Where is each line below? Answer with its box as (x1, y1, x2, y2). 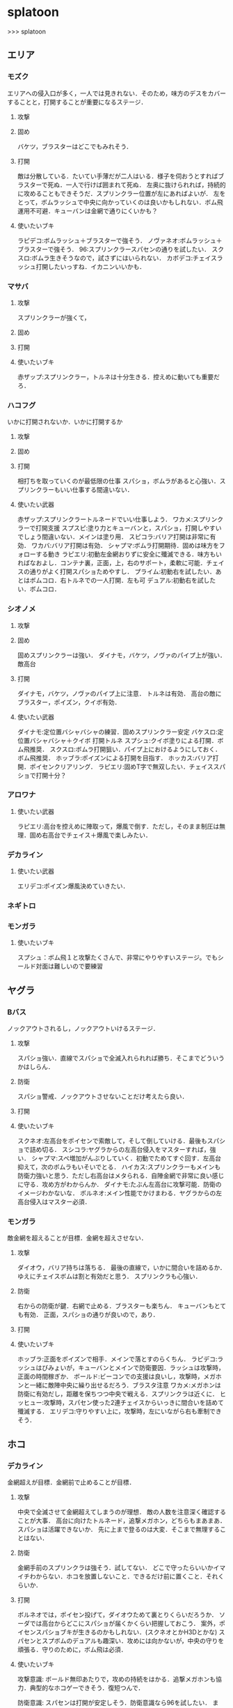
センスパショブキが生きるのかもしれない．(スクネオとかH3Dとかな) (23, 1628, 218, 1636)
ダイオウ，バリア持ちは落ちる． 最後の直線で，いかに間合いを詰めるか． (17, 1263, 226, 1272)
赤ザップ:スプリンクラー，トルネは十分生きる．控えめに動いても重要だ (17, 372, 220, 380)
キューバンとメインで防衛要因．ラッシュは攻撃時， (77, 1364, 225, 1372)
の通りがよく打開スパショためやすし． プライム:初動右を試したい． (23, 567, 216, 576)
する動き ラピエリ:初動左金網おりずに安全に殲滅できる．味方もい (35, 550, 223, 558)
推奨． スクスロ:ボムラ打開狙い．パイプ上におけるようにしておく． (29, 745, 221, 753)
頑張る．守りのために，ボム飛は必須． (17, 1645, 127, 1654)
